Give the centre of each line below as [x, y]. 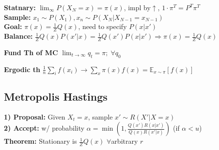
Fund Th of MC [31, 52]
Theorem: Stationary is [40, 141]
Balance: [18, 36]
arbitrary [125, 141]
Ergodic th [22, 69]
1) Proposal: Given [35, 116]
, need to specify [102, 26]
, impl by [137, 7]
